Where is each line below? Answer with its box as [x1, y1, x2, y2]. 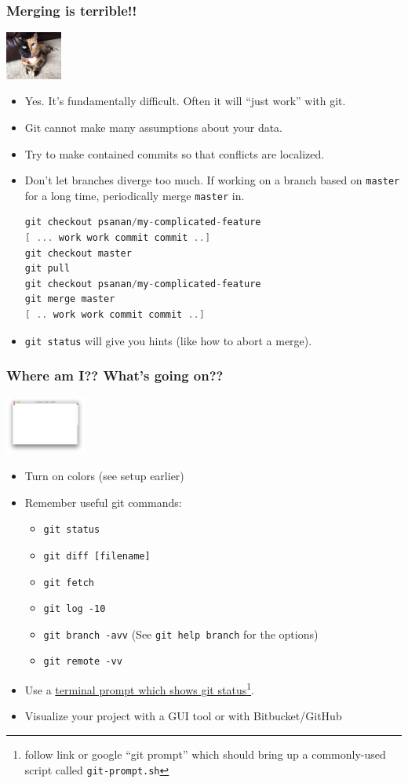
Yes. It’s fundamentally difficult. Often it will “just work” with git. [24, 93, 346, 109]
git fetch [43, 577, 95, 588]
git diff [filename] [43, 550, 151, 562]
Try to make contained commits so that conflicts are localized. [24, 145, 325, 162]
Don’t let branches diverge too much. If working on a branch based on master [24, 172, 400, 188]
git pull [24, 263, 71, 275]
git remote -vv [43, 656, 122, 668]
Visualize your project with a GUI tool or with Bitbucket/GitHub [24, 708, 342, 724]
